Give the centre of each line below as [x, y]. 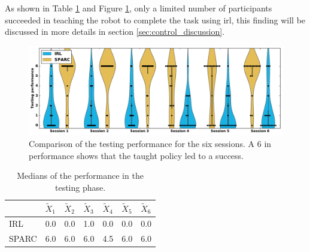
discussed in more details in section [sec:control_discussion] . [115, 31]
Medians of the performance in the [80, 175]
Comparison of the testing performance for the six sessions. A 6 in [150, 144]
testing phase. [80, 187]
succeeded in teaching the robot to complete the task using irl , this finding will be [155, 19]
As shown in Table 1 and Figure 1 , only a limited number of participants [139, 8]
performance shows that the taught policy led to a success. [136, 155]
